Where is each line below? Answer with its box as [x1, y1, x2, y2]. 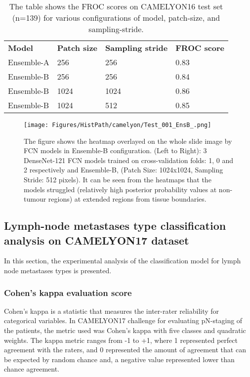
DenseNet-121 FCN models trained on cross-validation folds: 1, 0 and [24, 155, 233, 165]
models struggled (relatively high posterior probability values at [24, 184, 217, 194]
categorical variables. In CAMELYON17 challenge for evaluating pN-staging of [4, 315, 243, 326]
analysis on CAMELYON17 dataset [4, 232, 189, 248]
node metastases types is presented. [4, 265, 112, 275]
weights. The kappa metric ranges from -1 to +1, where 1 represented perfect [4, 335, 238, 345]
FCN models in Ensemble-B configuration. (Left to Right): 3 [24, 145, 207, 156]
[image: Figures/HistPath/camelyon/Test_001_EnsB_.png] [24, 122, 211, 128]
